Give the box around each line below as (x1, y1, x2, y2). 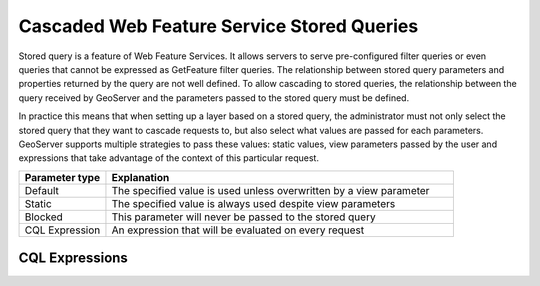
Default (24, 183, 60, 197)
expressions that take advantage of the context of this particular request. (18, 152, 320, 164)
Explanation (111, 170, 170, 184)
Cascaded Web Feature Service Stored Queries (18, 15, 419, 37)
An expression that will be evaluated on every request (111, 223, 365, 237)
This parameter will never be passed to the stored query (111, 210, 376, 224)
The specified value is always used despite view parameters (111, 196, 396, 210)
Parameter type (24, 170, 100, 184)
